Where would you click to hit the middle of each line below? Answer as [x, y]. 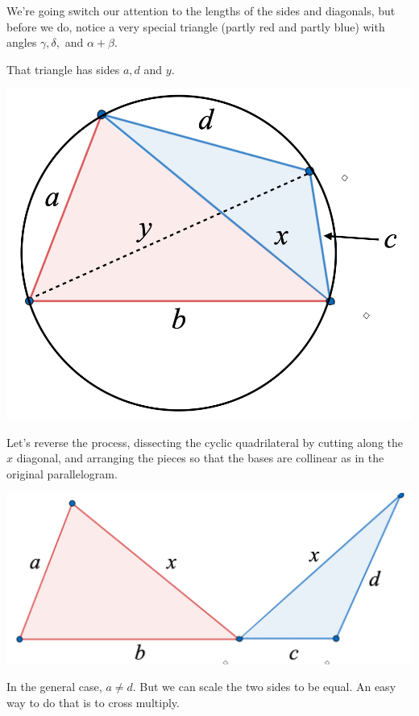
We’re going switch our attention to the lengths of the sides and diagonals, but [201, 10]
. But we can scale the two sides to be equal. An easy [264, 687]
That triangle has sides [63, 69]
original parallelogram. [62, 473]
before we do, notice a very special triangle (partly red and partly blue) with [196, 26]
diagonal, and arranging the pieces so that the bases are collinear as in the [200, 458]
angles [22, 42]
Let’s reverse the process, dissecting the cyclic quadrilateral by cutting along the [205, 442]
